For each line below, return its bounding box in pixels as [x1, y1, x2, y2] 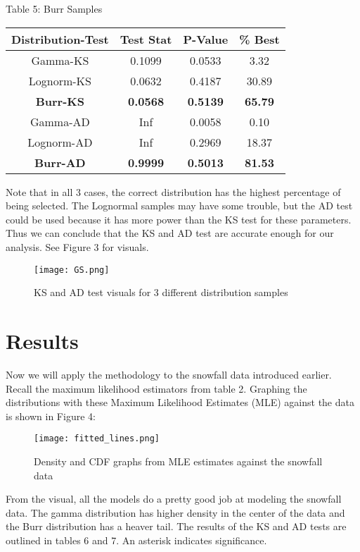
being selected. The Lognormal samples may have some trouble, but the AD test [6, 198, 353, 213]
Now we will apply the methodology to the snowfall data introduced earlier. [6, 367, 332, 381]
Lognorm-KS [28, 72, 91, 89]
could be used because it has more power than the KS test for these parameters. [6, 211, 352, 226]
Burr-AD [34, 154, 86, 171]
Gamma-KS [31, 51, 89, 68]
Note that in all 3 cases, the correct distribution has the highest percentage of [6, 184, 341, 199]
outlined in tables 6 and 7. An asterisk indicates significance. [6, 532, 267, 547]
